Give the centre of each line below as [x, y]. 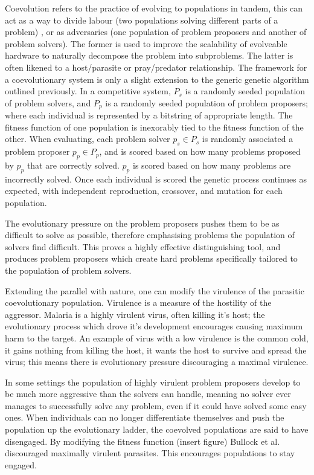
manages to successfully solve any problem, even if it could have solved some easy [156, 405]
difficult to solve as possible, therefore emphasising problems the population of [150, 235]
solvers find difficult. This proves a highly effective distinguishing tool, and [143, 246]
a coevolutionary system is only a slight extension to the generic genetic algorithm [157, 79]
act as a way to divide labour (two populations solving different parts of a [142, 20]
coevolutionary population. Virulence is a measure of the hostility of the [138, 302]
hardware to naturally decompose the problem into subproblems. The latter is [149, 55]
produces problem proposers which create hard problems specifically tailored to [151, 258]
